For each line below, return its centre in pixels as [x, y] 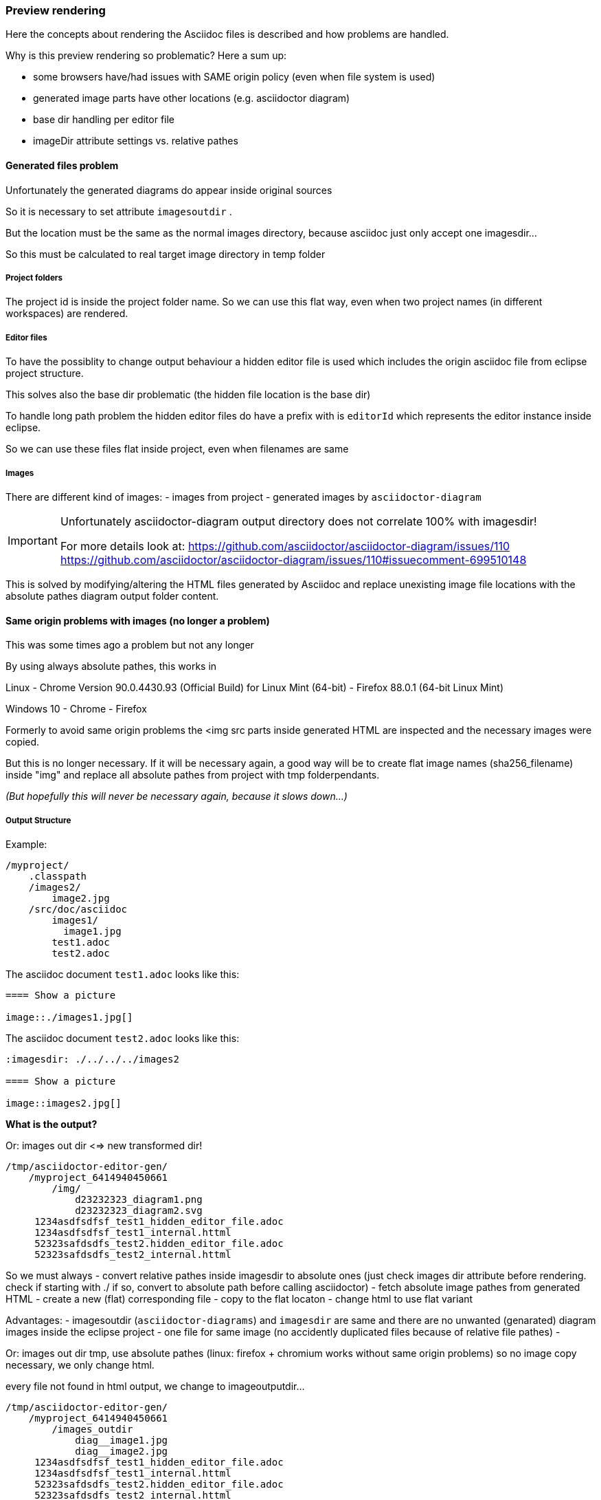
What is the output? [52, 1124]
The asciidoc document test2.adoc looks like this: [123, 1038]
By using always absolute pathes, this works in [111, 666]
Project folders [34, 278]
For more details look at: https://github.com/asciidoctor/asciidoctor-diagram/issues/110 [285, 546]
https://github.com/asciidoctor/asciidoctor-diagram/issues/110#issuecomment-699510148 [293, 559]
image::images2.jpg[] [64, 1103]
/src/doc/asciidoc [78, 909]
